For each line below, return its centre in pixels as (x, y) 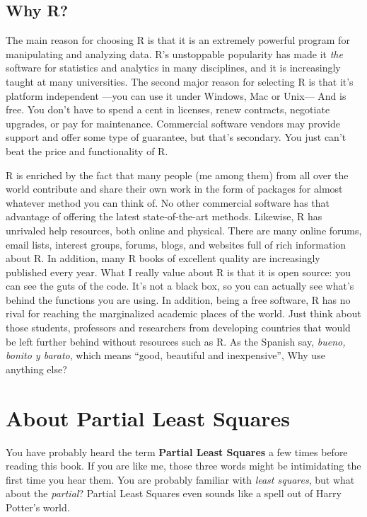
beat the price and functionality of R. (87, 150)
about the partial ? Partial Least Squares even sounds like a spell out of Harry (174, 493)
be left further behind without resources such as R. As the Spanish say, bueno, (176, 341)
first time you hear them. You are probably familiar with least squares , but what (180, 479)
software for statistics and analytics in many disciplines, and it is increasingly (173, 68)
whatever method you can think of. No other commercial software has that (168, 202)
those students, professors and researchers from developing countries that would (178, 328)
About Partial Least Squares (148, 417)
